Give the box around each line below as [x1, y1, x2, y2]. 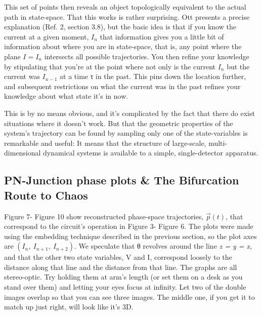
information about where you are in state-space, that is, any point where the [4, 41, 242, 52]
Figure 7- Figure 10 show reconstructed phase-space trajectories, [4, 211, 204, 221]
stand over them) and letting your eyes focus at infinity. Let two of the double [4, 282, 246, 292]
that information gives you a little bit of [100, 31, 224, 42]
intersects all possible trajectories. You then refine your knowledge [44, 51, 249, 61]
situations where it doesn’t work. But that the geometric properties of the [4, 117, 233, 128]
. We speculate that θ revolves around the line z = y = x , [74, 241, 252, 251]
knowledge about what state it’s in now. [4, 91, 128, 101]
